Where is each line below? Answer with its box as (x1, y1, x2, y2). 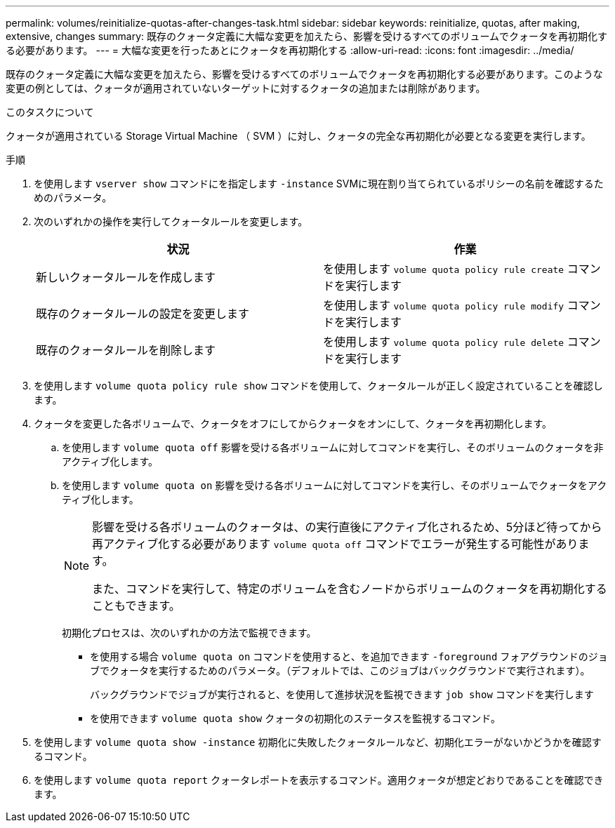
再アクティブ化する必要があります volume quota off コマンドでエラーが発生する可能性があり (92, 537, 578, 551)
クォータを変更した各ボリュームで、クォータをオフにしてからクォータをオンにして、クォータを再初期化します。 (34, 418, 553, 429)
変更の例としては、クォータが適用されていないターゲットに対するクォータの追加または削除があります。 (6, 82, 486, 94)
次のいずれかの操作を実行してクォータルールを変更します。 (34, 215, 308, 227)
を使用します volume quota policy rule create (323, 262, 564, 276)
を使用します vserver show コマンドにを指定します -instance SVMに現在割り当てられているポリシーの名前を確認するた (34, 178, 604, 189)
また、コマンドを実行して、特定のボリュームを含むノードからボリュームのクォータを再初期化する (92, 582, 607, 596)
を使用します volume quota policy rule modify (323, 298, 564, 312)
